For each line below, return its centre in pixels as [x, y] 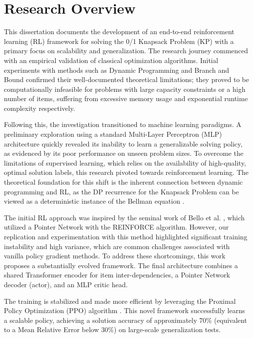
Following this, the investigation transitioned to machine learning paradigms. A [123, 124]
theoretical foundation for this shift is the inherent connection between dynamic [123, 182]
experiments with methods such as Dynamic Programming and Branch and [117, 70]
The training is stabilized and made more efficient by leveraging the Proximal [120, 301]
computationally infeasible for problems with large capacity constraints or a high [125, 89]
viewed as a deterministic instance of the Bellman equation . [94, 201]
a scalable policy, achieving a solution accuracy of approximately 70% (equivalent [126, 320]
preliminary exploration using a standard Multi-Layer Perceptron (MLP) [113, 134]
